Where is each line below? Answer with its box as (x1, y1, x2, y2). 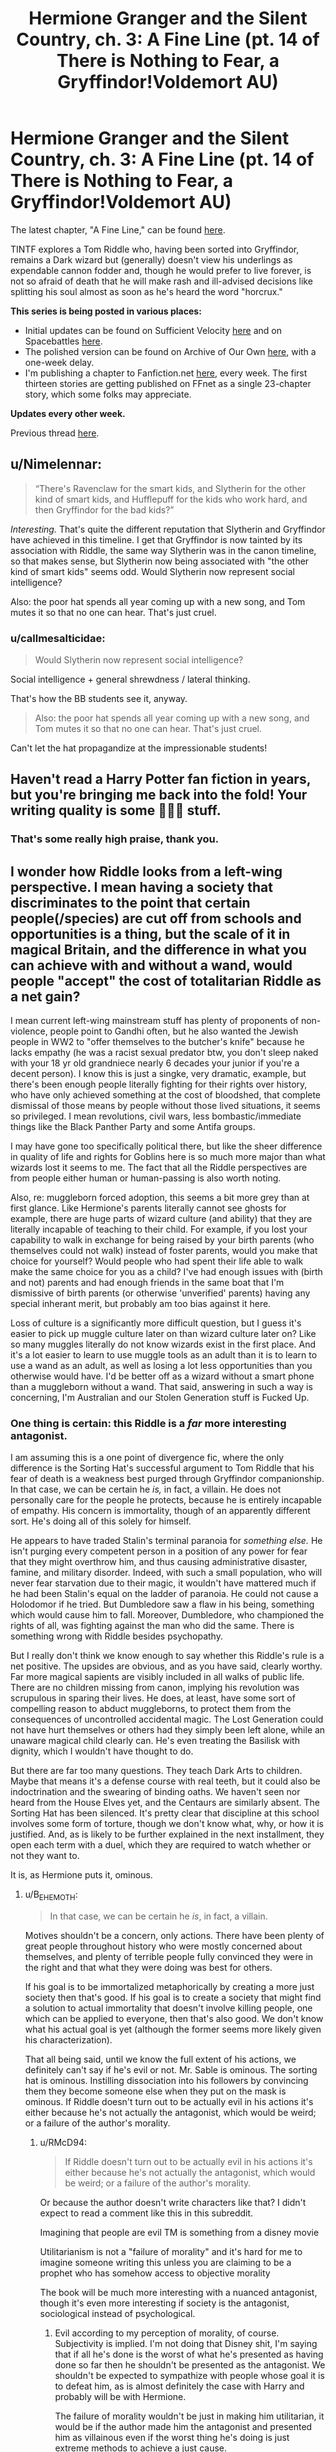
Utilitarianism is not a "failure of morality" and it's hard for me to (39, 2246, 303, 2258)
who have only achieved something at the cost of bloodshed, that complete (10, 1089, 322, 1101)
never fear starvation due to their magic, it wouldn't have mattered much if (10, 1577, 317, 1589)
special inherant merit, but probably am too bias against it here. (10, 1298, 272, 1310)
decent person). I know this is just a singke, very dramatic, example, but (10, 1068, 307, 1080)
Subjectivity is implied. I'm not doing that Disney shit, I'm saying (54, 2338, 318, 2350)
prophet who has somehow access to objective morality (39, 2267, 271, 2279)
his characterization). (24, 2034, 113, 2046)
